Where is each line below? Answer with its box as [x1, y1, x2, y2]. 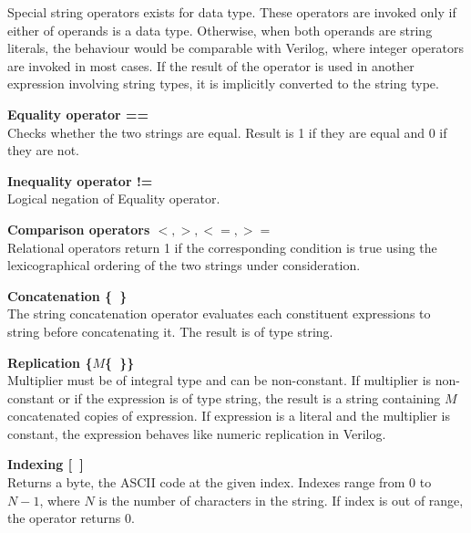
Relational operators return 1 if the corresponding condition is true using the [7, 237, 437, 256]
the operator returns [7, 508, 121, 528]
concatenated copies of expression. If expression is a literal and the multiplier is [7, 406, 451, 425]
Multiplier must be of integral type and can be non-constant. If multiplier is [7, 371, 432, 390]
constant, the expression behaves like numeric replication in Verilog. [7, 423, 386, 443]
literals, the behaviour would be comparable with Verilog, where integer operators [7, 38, 464, 57]
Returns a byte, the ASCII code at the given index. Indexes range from [7, 473, 405, 492]
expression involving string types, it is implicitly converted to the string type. [7, 74, 439, 93]
